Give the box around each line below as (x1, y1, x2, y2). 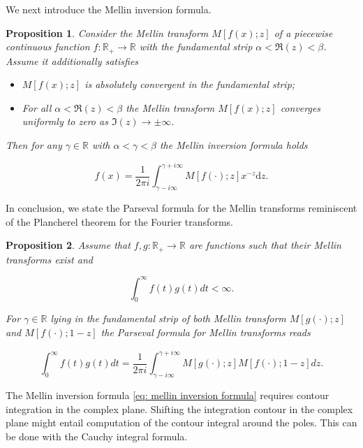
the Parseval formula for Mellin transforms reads (101, 325, 311, 340)
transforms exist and (6, 252, 93, 266)
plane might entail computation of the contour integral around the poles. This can (6, 415, 357, 430)
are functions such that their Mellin (188, 238, 341, 252)
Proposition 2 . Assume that (6, 238, 131, 252)
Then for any (6, 138, 62, 152)
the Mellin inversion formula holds (159, 138, 308, 152)
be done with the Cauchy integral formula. (6, 428, 188, 443)
